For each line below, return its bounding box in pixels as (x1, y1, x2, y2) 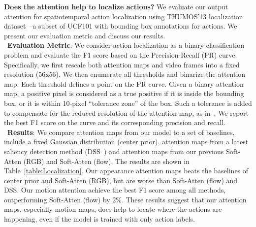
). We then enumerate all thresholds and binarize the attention (56, 69, 246, 79)
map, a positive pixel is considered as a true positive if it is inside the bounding (4, 88, 244, 98)
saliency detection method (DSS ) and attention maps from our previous (4, 146, 224, 156)
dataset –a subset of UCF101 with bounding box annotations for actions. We (4, 21, 237, 31)
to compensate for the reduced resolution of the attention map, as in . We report (4, 107, 249, 118)
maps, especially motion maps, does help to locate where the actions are (4, 204, 222, 214)
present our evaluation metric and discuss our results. (4, 30, 165, 40)
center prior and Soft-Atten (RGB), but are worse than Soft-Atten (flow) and (4, 175, 238, 185)
